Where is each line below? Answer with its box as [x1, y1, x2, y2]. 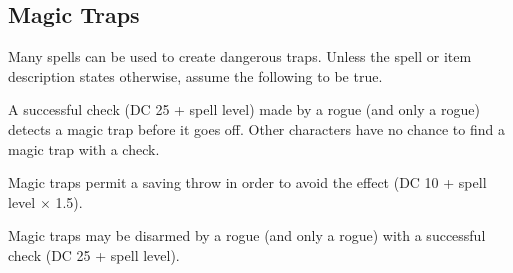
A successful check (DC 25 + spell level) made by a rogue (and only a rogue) [8, 99, 480, 120]
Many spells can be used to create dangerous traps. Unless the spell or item [8, 46, 472, 67]
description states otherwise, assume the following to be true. [8, 65, 383, 86]
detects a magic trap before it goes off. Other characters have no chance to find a [8, 118, 505, 139]
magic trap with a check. [8, 138, 160, 159]
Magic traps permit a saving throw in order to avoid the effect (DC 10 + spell [8, 172, 487, 193]
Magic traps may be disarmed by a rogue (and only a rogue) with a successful [8, 225, 486, 246]
